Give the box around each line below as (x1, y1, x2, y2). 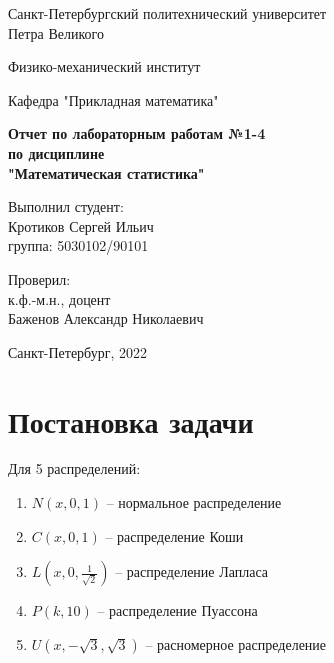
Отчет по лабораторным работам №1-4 (8, 123, 266, 144)
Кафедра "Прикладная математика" (8, 89, 219, 110)
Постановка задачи (8, 400, 254, 441)
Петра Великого (8, 22, 105, 43)
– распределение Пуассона (97, 600, 258, 621)
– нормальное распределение (106, 492, 282, 513)
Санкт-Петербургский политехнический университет (8, 3, 327, 23)
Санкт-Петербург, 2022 (8, 341, 147, 362)
